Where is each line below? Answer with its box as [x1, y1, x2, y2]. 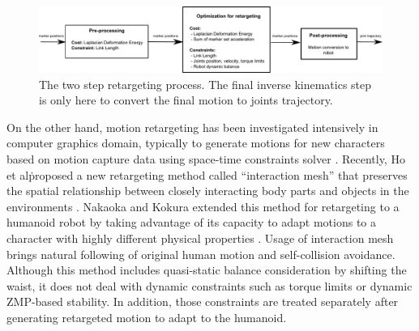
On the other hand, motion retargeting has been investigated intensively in [6, 118, 378, 135]
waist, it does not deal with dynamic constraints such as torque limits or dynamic [6, 277, 413, 294]
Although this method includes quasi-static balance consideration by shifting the [6, 261, 407, 278]
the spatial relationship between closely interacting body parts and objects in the [6, 182, 409, 199]
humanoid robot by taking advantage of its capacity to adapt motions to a [6, 214, 376, 231]
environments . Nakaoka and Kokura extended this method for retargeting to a [6, 197, 400, 214]
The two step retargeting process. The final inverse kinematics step [39, 75, 372, 92]
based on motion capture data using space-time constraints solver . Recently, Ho [6, 150, 405, 167]
